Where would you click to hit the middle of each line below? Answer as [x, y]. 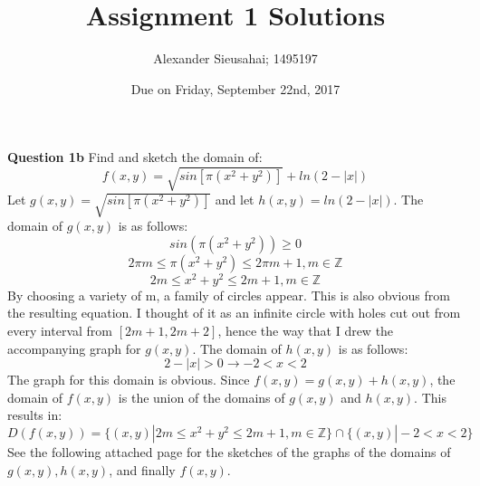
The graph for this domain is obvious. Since [129, 380]
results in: [35, 415]
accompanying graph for [74, 348]
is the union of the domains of [202, 397]
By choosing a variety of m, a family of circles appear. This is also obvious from [229, 295]
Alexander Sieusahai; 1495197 [235, 58]
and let [235, 200]
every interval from [60, 331]
